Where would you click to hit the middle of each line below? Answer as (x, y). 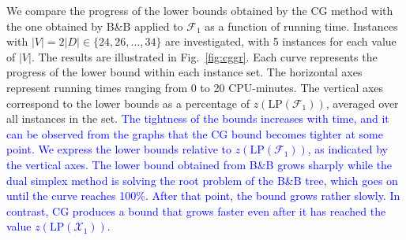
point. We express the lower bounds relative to (119, 149)
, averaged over (362, 103)
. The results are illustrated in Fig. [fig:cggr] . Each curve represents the (204, 56)
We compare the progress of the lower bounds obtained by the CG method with (200, 10)
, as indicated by (348, 149)
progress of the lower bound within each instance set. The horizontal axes (184, 72)
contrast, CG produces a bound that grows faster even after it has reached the (196, 210)
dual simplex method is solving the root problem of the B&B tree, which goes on (202, 180)
